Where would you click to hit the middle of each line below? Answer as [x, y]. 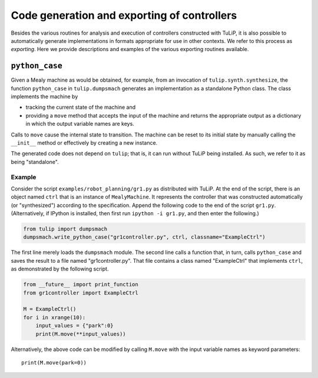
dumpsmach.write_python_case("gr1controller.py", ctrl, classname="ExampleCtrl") [145, 237]
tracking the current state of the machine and [81, 107]
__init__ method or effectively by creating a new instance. [84, 143]
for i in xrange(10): [54, 317]
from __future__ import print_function [81, 285]
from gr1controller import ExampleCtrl [81, 293]
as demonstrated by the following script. [60, 269]
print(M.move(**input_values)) [81, 334]
